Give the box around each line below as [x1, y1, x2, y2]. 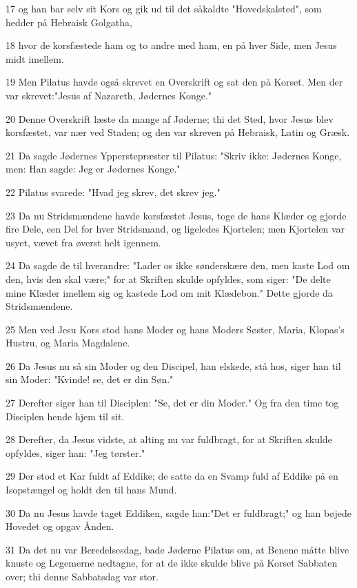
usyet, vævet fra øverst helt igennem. [6, 235, 161, 249]
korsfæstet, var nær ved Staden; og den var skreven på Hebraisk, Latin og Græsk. [6, 125, 350, 139]
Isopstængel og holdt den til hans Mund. [6, 482, 177, 497]
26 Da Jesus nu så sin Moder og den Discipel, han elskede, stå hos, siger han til [6, 358, 341, 373]
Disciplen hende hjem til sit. [6, 409, 125, 423]
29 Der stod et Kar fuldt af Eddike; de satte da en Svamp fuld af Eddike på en [6, 469, 338, 483]
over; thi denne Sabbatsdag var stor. [6, 569, 159, 583]
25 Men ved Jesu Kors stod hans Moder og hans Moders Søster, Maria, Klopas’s [6, 322, 345, 336]
